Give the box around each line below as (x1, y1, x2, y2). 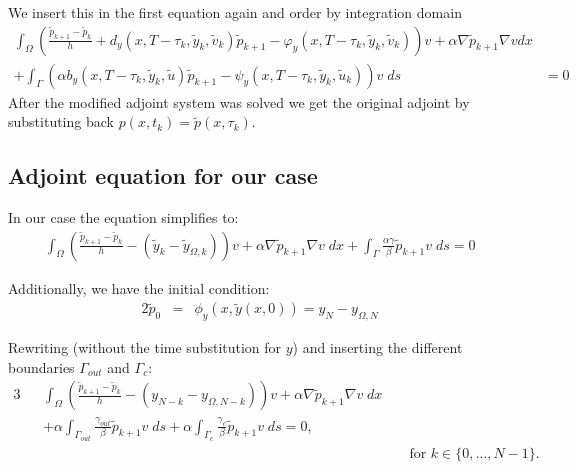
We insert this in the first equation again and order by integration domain (8, 2, 462, 22)
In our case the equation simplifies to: (8, 207, 239, 228)
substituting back (8, 111, 114, 132)
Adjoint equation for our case (8, 160, 318, 191)
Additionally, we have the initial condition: (8, 277, 270, 298)
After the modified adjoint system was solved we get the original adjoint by (8, 91, 470, 112)
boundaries (8, 356, 75, 377)
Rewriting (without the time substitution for (8, 337, 282, 358)
